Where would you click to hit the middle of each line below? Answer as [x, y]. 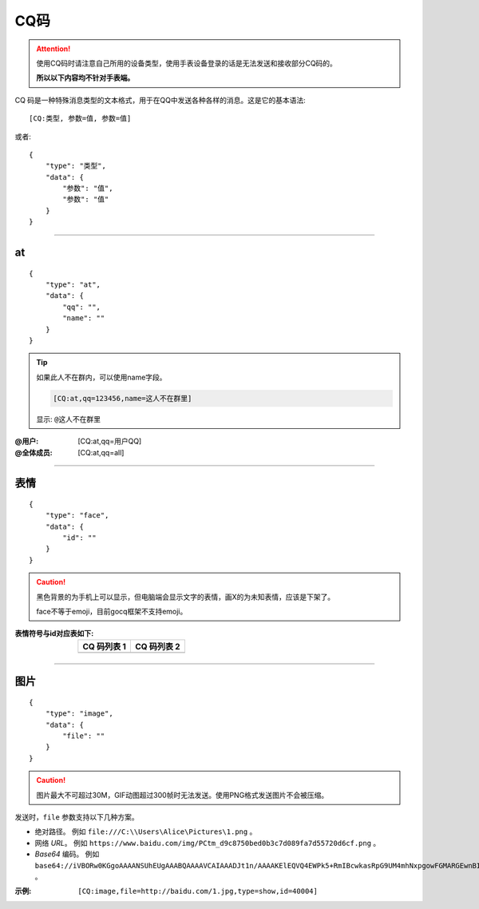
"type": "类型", [76, 166]
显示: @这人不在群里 [69, 419]
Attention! [53, 49]
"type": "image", [79, 714]
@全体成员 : [34, 452]
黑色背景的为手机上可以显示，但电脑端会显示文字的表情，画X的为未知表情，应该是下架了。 [186, 597]
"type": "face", [77, 516]
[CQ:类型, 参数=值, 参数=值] [80, 119]
